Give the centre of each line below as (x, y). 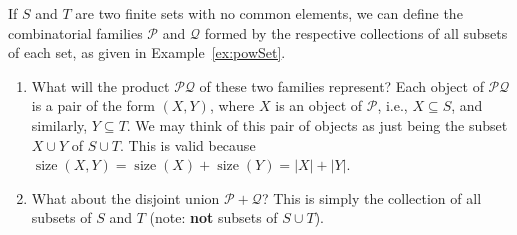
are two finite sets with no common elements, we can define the (269, 13)
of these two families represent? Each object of (341, 85)
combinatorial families (75, 32)
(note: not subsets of (213, 217)
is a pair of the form (93, 105)
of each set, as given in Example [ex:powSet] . (147, 52)
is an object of (319, 105)
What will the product (100, 85)
